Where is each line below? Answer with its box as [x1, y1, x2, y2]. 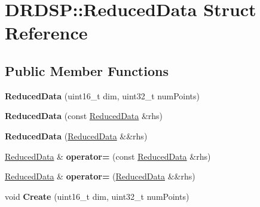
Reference [5, 20, 88, 45]
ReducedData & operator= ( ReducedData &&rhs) [5, 170, 195, 182]
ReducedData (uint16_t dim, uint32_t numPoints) [5, 89, 200, 102]
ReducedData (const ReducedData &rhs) [5, 109, 163, 122]
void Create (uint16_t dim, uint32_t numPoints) [5, 190, 189, 202]
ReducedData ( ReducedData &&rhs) [5, 129, 148, 142]
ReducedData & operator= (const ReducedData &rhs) [5, 150, 211, 162]
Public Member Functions [5, 61, 169, 80]
